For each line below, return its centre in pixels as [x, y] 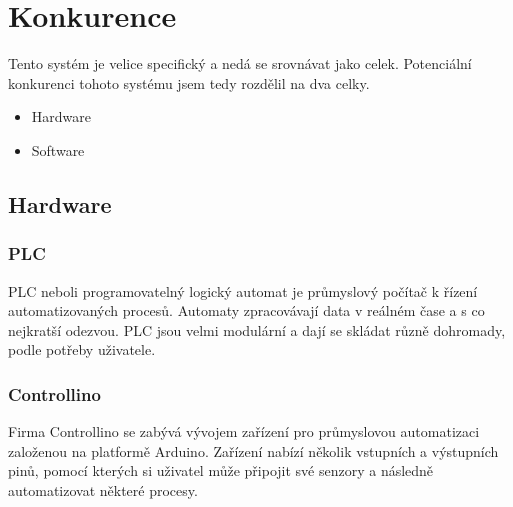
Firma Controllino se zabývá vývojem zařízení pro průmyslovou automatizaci [244, 431]
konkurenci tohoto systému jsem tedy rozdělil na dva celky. [189, 82]
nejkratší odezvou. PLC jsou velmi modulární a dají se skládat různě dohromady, [257, 329]
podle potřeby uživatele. [82, 349]
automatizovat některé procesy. [103, 489]
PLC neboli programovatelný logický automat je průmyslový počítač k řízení [243, 290]
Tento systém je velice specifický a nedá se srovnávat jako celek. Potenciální [240, 63]
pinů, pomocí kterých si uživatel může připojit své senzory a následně [221, 470]
